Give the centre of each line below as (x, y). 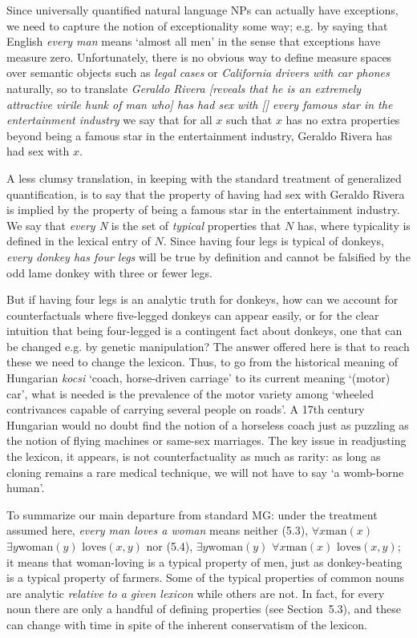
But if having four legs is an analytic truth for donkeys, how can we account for (202, 299)
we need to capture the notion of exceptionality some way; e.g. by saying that (197, 25)
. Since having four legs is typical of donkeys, (273, 241)
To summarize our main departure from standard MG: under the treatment (192, 514)
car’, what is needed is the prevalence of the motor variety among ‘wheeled (190, 393)
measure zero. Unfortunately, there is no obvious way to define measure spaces (199, 57)
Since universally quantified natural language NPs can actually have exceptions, (202, 10)
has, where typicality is (354, 225)
